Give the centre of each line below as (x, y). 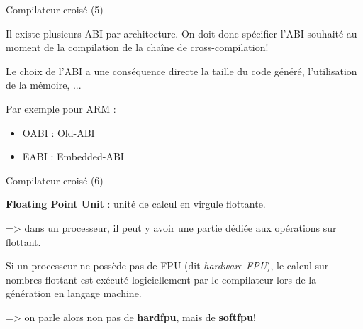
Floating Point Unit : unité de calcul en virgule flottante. (136, 204)
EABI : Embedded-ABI (73, 156)
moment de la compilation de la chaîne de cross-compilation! (137, 47)
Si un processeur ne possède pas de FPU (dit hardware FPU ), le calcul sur (167, 266)
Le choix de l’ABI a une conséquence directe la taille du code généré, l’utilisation (181, 71)
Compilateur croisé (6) (55, 180)
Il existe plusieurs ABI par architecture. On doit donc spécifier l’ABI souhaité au (181, 33)
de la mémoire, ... (44, 85)
